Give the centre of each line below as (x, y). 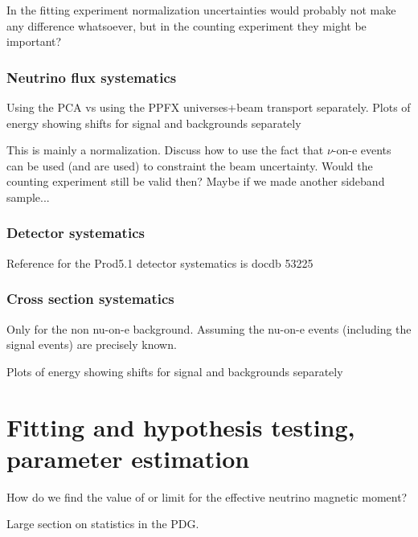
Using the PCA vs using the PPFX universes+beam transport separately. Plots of (209, 107)
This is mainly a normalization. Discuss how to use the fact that (165, 150)
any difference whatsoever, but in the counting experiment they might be (186, 25)
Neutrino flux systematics (92, 77)
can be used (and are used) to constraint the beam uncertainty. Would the (190, 165)
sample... (28, 197)
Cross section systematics (90, 299)
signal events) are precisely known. (92, 344)
